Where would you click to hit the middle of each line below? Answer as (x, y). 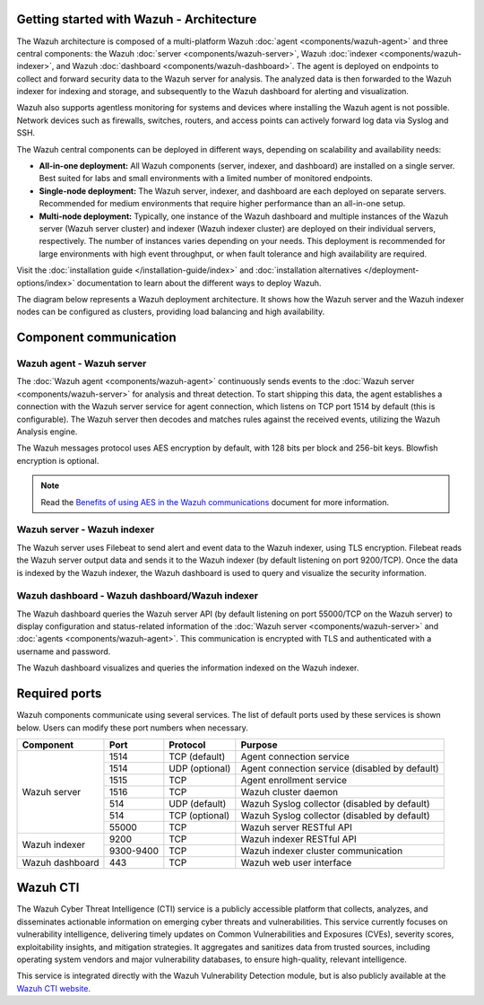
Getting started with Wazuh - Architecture (137, 19)
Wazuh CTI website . (54, 988)
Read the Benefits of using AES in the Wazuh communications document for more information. (215, 502)
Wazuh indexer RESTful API (299, 839)
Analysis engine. (47, 432)
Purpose (259, 745)
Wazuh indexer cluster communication (322, 851)
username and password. (64, 651)
